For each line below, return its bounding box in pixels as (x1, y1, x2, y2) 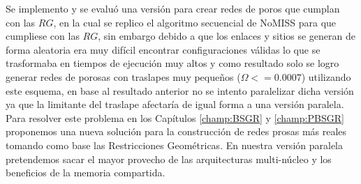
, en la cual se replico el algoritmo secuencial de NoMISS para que (53, 15, 337, 29)
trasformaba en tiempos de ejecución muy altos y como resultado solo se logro (6, 56, 339, 70)
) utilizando (301, 69, 351, 84)
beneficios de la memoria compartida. (6, 165, 165, 180)
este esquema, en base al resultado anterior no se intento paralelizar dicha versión (6, 83, 354, 98)
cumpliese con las (6, 29, 80, 43)
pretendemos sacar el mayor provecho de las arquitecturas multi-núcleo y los (6, 151, 332, 166)
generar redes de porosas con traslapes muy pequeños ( (6, 69, 241, 84)
